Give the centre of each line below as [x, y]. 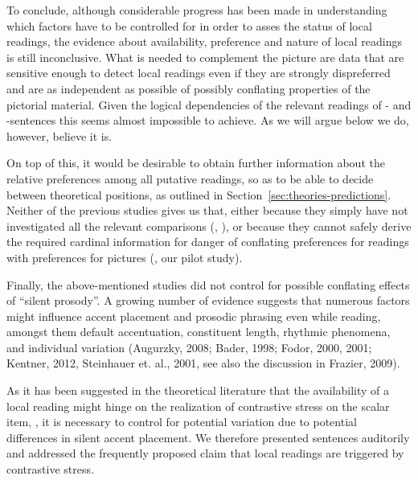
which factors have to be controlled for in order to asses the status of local [189, 25]
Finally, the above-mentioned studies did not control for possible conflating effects [208, 284]
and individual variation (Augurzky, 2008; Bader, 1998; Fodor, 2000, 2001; [189, 347]
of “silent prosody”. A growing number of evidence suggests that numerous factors [208, 300]
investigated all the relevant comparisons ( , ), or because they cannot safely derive [209, 226]
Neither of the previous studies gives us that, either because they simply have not [207, 210]
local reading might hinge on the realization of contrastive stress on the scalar [198, 406]
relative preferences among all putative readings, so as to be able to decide [190, 178]
